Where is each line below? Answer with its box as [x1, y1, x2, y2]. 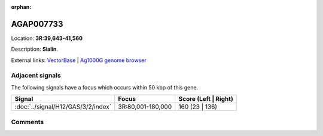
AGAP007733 [11, 18, 63, 29]
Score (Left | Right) [178, 95, 233, 103]
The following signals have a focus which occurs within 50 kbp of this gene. [11, 84, 199, 91]
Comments [11, 118, 44, 126]
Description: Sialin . [11, 45, 59, 53]
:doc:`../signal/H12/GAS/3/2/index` [14, 103, 112, 111]
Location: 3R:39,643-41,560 [11, 35, 83, 42]
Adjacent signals [11, 72, 61, 80]
